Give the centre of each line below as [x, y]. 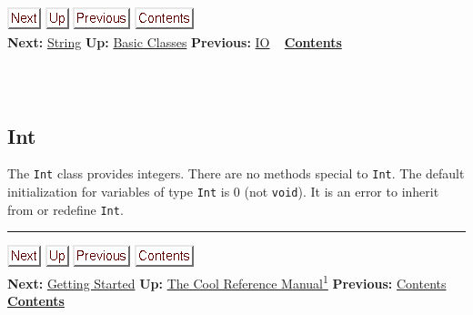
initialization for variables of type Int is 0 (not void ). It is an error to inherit [223, 192]
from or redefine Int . [65, 209]
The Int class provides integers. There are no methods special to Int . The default [236, 173]
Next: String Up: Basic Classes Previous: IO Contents [175, 41]
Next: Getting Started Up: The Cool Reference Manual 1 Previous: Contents [227, 281]
